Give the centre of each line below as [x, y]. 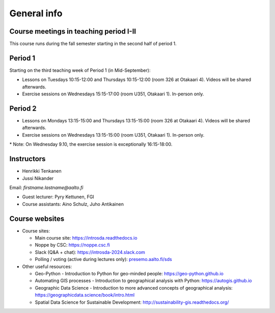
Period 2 [23, 108]
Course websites [37, 218]
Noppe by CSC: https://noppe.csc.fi [73, 245]
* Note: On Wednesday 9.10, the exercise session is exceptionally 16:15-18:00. [91, 144]
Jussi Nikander [38, 178]
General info [36, 13]
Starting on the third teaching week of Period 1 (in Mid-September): [80, 70]
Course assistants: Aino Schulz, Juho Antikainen [73, 204]
